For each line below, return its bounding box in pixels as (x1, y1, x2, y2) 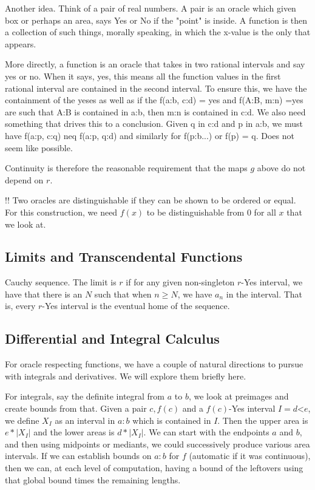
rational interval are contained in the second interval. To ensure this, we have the (5, 81, 307, 94)
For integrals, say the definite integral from (5, 390, 165, 403)
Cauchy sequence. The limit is (5, 276, 117, 288)
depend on (5, 173, 44, 186)
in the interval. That (226, 287, 303, 300)
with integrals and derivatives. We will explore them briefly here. (5, 369, 246, 382)
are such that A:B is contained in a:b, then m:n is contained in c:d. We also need (5, 105, 306, 118)
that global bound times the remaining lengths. (5, 473, 181, 486)
